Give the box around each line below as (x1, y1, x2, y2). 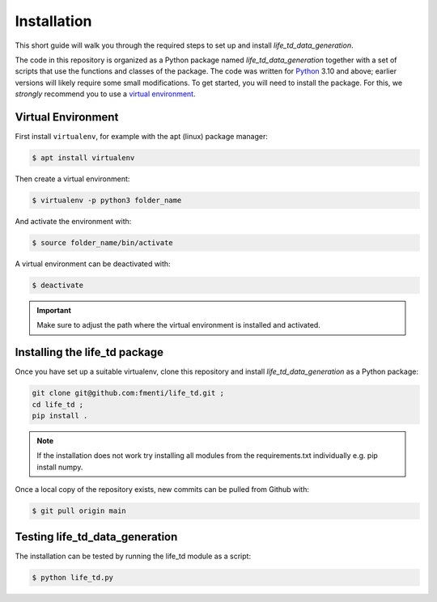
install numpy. (36, 462, 83, 472)
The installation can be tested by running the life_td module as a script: (15, 551, 251, 561)
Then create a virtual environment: (15, 174, 130, 184)
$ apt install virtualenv (32, 154, 135, 162)
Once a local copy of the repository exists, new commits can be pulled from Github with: (15, 485, 309, 494)
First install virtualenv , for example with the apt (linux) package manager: (15, 132, 269, 142)
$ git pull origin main (32, 507, 127, 515)
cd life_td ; (32, 400, 84, 409)
